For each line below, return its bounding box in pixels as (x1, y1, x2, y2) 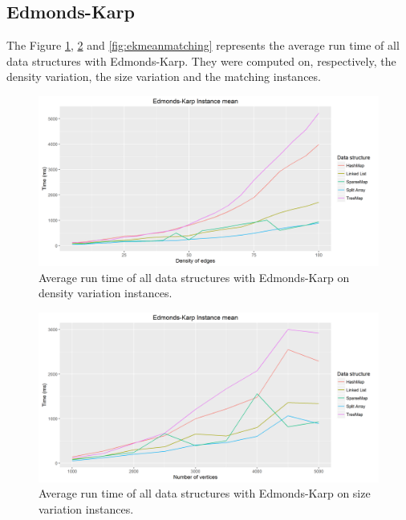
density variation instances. (39, 284, 173, 301)
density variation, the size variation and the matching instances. (6, 68, 321, 85)
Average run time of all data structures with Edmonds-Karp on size (39, 485, 371, 502)
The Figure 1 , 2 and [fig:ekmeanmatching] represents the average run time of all (6, 37, 400, 54)
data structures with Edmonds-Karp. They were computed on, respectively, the (6, 52, 396, 69)
